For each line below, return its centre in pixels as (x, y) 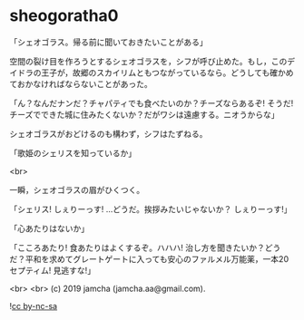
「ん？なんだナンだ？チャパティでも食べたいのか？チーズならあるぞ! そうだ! (152, 103)
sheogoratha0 (64, 16)
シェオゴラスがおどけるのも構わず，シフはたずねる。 (108, 133)
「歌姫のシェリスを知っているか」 (73, 153)
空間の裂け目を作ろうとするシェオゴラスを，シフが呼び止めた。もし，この (148, 61)
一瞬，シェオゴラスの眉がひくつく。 (77, 189)
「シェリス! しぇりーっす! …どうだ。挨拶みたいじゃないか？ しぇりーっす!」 (151, 208)
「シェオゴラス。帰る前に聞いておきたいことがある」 (108, 42)
